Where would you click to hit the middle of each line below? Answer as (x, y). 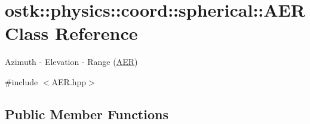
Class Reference (71, 33)
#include (22, 81)
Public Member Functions (87, 114)
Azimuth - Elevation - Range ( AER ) (71, 62)
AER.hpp (69, 81)
